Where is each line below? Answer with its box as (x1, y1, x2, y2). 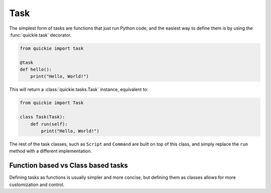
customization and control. (9, 181, 65, 187)
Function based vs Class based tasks (9, 161, 128, 170)
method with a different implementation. (9, 148, 92, 154)
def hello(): (20, 67, 52, 72)
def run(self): (30, 121, 68, 127)
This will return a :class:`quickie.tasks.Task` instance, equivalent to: (9, 86, 149, 92)
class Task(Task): (20, 114, 65, 120)
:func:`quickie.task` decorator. (9, 32, 72, 38)
